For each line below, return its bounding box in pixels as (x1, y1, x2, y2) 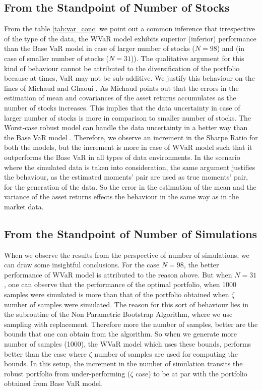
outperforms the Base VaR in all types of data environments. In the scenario (4, 151, 240, 162)
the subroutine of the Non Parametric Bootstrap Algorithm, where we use (4, 309, 233, 319)
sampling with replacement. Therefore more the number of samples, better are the (4, 318, 258, 329)
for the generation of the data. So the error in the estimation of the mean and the (4, 181, 256, 192)
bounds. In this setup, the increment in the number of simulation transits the (4, 358, 243, 369)
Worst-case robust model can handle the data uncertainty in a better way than (4, 122, 248, 133)
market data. (4, 201, 44, 211)
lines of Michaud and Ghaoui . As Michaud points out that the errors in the (4, 82, 239, 93)
